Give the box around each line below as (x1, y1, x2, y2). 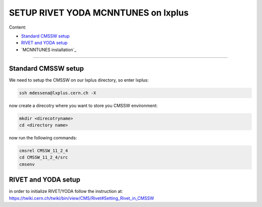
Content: (9, 24, 27, 30)
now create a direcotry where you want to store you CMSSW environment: (9, 103, 158, 108)
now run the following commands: (9, 135, 77, 140)
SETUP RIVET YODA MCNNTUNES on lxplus (9, 7, 189, 18)
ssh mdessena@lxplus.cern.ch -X (19, 90, 97, 96)
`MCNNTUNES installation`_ (21, 47, 77, 52)
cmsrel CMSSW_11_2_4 (19, 148, 68, 153)
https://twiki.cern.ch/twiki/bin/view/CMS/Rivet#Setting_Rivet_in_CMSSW (9, 195, 154, 201)
